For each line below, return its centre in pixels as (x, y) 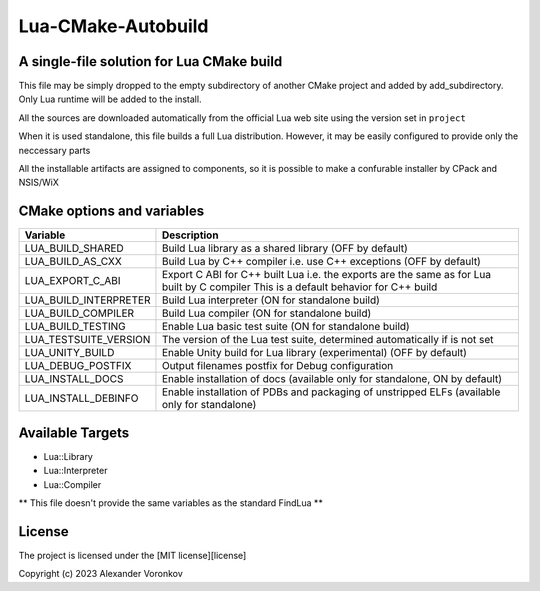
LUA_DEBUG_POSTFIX (78, 366)
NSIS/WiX (39, 182)
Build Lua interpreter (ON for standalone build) (270, 300)
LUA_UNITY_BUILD (69, 353)
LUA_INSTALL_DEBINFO (81, 398)
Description (190, 235)
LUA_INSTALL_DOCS (74, 379)
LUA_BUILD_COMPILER (79, 313)
